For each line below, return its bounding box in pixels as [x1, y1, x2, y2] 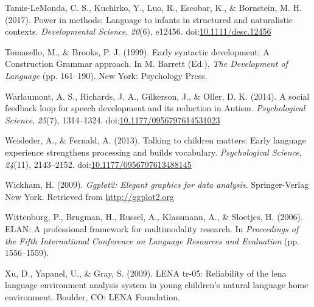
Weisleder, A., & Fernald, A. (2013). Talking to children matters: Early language [5, 134, 306, 147]
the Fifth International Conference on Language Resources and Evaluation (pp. [5, 234, 299, 247]
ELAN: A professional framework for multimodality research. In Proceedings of [5, 222, 299, 235]
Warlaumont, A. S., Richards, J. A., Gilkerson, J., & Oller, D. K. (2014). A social [5, 89, 310, 102]
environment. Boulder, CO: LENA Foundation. [5, 290, 180, 303]
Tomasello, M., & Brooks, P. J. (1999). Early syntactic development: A [5, 45, 270, 58]
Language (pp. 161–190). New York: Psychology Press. [5, 69, 208, 81]
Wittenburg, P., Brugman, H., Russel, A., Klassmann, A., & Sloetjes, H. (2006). [5, 210, 303, 223]
